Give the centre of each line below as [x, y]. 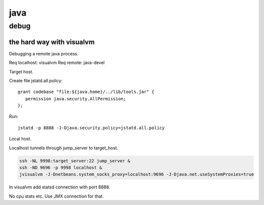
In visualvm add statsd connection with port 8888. [60, 187]
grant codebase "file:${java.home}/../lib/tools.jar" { [86, 92]
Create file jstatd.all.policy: [36, 80]
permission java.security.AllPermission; [76, 99]
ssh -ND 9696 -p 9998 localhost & [61, 168]
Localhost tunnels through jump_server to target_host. [64, 148]
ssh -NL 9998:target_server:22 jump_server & [75, 161]
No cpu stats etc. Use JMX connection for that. [56, 196]
